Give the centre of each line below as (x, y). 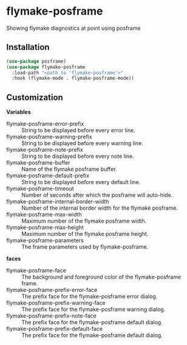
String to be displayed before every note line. (78, 156)
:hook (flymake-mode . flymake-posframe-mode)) (73, 78)
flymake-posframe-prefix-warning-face (56, 303)
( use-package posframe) (36, 61)
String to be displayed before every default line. (81, 182)
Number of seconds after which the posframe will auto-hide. (97, 195)
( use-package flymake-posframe (46, 67)
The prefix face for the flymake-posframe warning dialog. (93, 310)
